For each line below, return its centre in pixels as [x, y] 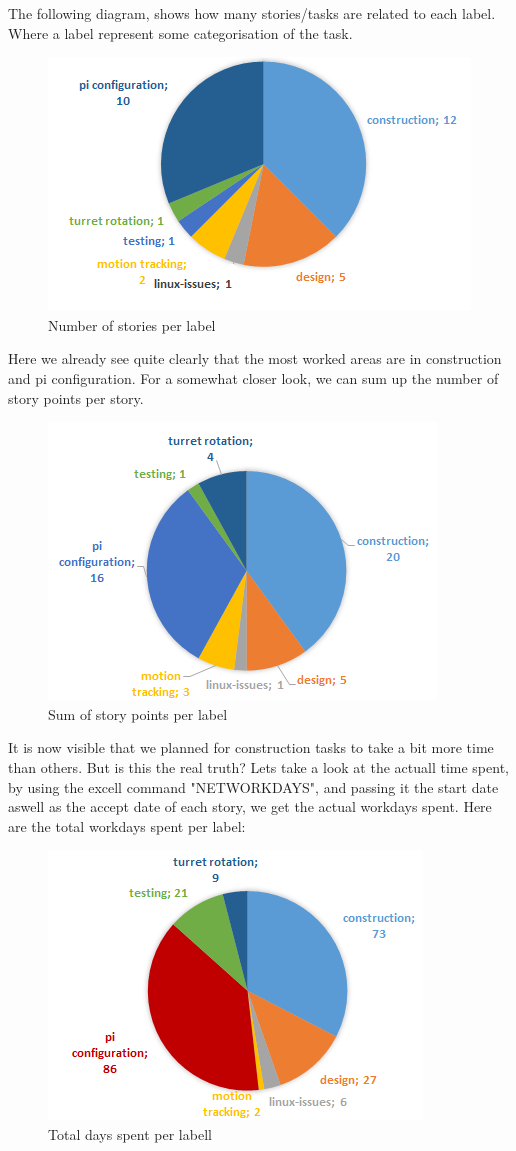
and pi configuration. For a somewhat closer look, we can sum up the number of [253, 377]
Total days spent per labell [130, 1133]
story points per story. [76, 397]
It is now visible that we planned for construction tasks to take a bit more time [251, 747]
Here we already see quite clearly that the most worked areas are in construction [255, 358]
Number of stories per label [132, 324]
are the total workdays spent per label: [127, 825]
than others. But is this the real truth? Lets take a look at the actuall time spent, [258, 766]
